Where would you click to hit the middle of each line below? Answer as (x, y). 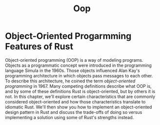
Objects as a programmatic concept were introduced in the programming (79, 65)
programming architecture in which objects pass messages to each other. (79, 75)
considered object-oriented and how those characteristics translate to (75, 101)
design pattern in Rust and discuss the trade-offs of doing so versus (74, 112)
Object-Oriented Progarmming (68, 36)
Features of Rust (39, 47)
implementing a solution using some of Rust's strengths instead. (70, 117)
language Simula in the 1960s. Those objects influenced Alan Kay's (72, 70)
